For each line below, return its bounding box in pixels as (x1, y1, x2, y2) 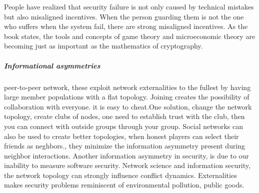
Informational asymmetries (4, 60, 100, 70)
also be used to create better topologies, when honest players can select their (4, 130, 239, 141)
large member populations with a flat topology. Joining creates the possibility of (4, 91, 249, 102)
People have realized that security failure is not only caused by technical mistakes (4, 1, 254, 11)
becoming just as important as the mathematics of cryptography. (4, 40, 203, 51)
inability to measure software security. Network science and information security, (4, 160, 250, 170)
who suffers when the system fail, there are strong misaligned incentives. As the (4, 21, 248, 31)
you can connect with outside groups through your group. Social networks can (4, 120, 243, 131)
